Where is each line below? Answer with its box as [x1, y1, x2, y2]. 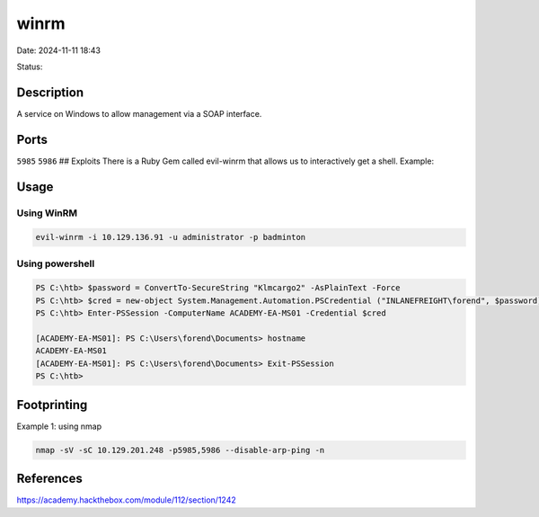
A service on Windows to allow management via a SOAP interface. [16, 108, 262, 119]
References [16, 471, 83, 486]
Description [16, 85, 84, 100]
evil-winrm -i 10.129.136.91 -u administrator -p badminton [35, 232, 306, 243]
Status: [16, 61, 43, 72]
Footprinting [16, 397, 88, 413]
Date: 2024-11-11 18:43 [16, 45, 101, 56]
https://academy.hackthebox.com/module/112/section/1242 [16, 495, 237, 505]
